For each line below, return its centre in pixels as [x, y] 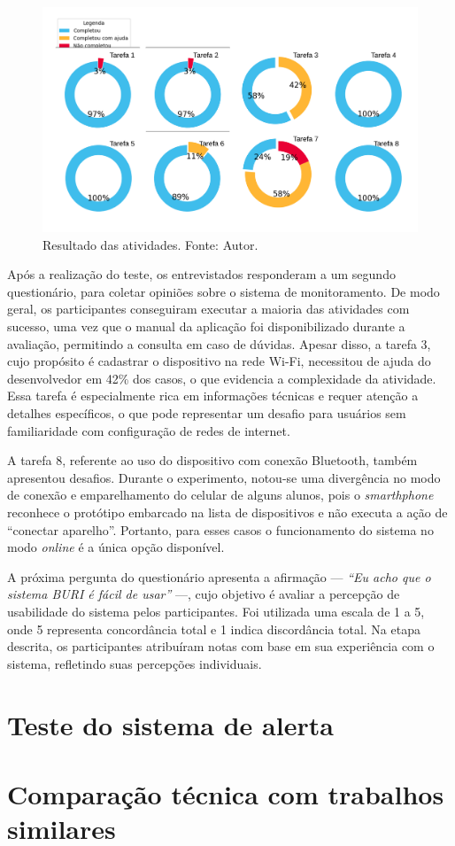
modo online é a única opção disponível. [116, 547]
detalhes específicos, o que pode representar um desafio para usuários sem [207, 413]
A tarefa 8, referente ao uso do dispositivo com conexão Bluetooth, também [212, 460]
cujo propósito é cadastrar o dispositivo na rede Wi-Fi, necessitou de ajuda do [219, 361]
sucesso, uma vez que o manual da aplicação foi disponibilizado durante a [206, 326]
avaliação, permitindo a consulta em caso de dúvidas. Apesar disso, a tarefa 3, [219, 343]
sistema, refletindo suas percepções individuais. [135, 663]
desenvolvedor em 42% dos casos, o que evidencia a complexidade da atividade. [222, 378]
